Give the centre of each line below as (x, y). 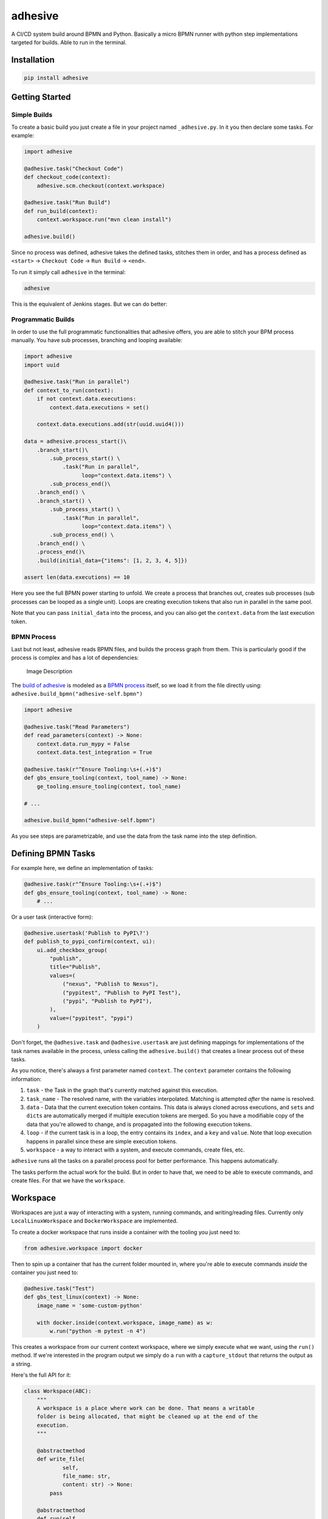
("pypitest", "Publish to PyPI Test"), (122, 993)
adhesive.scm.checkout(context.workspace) (101, 186)
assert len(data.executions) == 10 (77, 578)
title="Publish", (75, 967)
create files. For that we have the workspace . (68, 1181)
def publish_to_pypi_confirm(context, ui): (90, 941)
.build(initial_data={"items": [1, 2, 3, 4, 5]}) (112, 560)
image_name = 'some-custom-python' (90, 1305)
